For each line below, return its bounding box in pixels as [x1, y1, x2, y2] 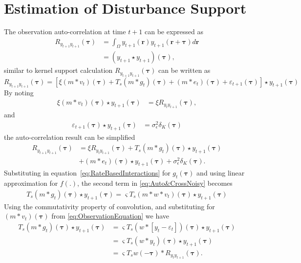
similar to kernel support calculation [4, 65, 113, 75]
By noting [4, 88, 34, 97]
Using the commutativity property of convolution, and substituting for [4, 201, 215, 211]
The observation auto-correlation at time [4, 26, 126, 37]
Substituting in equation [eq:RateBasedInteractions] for [4, 168, 171, 178]
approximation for [4, 178, 58, 188]
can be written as [158, 65, 211, 75]
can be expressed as [144, 26, 204, 37]
